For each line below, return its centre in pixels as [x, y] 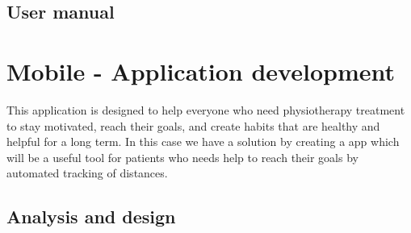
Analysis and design [91, 216]
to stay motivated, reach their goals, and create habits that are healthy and [193, 125]
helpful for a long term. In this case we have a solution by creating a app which [203, 141]
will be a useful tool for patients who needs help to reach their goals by [182, 157]
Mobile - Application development [201, 71]
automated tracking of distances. [87, 173]
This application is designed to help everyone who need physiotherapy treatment [206, 109]
